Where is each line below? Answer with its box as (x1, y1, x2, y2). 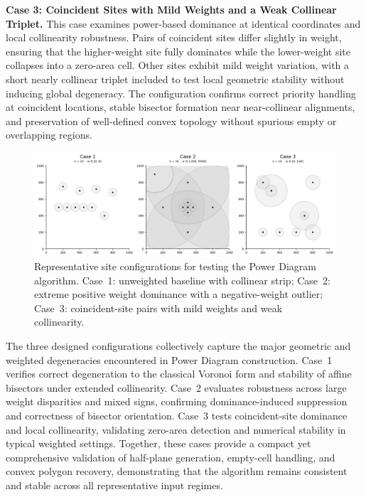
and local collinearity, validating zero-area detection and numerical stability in (6, 422, 346, 437)
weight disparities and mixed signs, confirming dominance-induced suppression (6, 394, 348, 409)
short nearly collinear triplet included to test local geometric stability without (6, 71, 345, 86)
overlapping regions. (6, 127, 92, 142)
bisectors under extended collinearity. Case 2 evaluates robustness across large (6, 380, 347, 395)
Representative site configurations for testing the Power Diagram (34, 259, 316, 274)
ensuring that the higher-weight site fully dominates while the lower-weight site (6, 43, 350, 58)
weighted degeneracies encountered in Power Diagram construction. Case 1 (6, 352, 333, 367)
